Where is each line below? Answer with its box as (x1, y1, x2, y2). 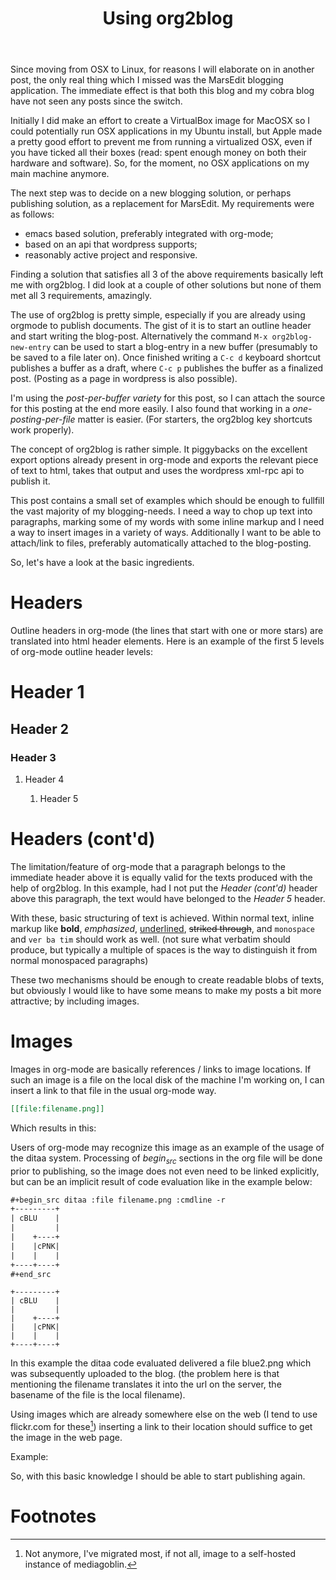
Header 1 (10, 681, 85, 704)
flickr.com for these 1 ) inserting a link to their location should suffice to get (10, 1419, 313, 1433)
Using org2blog (102, 7, 234, 30)
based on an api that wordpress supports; (24, 238, 198, 251)
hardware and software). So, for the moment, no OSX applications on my (10, 157, 310, 169)
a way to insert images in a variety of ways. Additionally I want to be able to (10, 527, 322, 539)
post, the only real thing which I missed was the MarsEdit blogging (10, 74, 284, 86)
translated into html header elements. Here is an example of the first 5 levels (10, 635, 325, 647)
